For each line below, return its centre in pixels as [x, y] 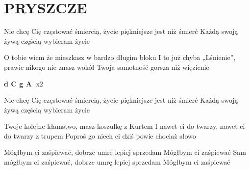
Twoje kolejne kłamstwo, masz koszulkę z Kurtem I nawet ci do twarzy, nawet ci [125, 126]
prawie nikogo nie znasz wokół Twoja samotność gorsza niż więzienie [107, 67]
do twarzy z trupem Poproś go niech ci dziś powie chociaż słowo [100, 135]
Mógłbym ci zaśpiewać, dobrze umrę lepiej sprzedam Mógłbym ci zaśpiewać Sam [125, 152]
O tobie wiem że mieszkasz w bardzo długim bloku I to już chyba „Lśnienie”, [120, 57]
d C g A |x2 [24, 83]
